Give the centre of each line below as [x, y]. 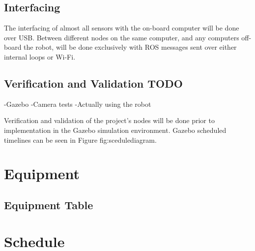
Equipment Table [49, 204]
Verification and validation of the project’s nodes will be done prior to [109, 120]
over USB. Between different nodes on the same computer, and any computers [122, 37]
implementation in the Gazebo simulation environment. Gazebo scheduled [115, 130]
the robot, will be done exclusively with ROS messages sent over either [130, 47]
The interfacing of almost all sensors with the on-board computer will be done [122, 28]
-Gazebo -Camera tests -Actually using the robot [78, 104]
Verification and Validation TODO [93, 83]
